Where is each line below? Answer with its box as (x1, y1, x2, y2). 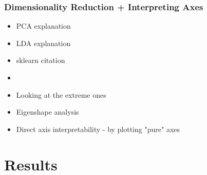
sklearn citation (16, 55, 65, 65)
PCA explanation (16, 20, 71, 31)
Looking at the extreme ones (16, 89, 106, 100)
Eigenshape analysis (16, 106, 79, 117)
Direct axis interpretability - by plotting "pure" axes (16, 123, 180, 134)
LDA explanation (16, 37, 71, 48)
